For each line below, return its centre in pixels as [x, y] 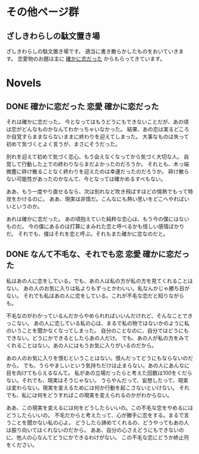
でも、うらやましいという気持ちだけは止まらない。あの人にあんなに [106, 365]
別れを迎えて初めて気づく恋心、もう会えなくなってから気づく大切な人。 [94, 157]
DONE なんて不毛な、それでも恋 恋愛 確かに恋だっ [98, 254]
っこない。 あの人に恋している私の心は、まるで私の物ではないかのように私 [98, 323]
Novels [24, 83]
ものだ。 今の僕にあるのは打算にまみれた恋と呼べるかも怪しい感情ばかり [95, 226]
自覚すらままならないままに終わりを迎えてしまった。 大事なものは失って [100, 136]
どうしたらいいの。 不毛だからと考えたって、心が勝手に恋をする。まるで [95, 415]
